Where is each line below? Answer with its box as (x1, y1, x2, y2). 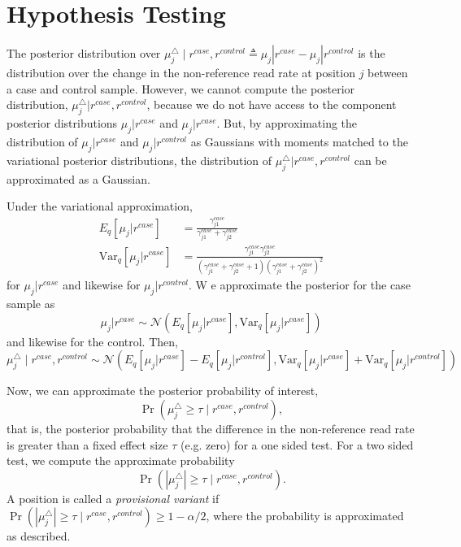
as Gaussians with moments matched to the (190, 132, 408, 150)
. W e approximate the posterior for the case (188, 276, 411, 293)
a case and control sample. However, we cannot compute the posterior (7, 80, 355, 97)
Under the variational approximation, (7, 198, 193, 215)
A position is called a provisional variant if (7, 489, 220, 506)
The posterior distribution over (7, 45, 161, 62)
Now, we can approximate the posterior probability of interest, (7, 382, 319, 399)
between (367, 64, 408, 81)
